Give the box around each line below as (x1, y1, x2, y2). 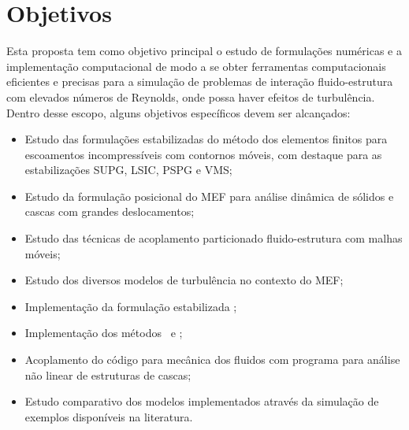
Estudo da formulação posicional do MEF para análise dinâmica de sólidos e (24, 187, 394, 204)
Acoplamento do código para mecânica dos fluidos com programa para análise (24, 351, 400, 368)
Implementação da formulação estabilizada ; (24, 298, 237, 314)
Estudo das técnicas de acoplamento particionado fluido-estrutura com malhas (24, 230, 403, 247)
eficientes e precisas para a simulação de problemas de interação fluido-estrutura (6, 73, 393, 90)
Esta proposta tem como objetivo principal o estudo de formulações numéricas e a (6, 43, 402, 59)
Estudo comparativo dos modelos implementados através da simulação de (24, 393, 379, 410)
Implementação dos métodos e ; (24, 324, 183, 341)
